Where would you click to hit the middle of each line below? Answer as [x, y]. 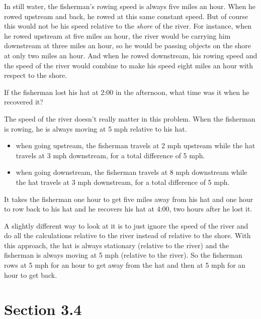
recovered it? [24, 102]
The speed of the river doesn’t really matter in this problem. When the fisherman [130, 118]
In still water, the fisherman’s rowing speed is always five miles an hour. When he [130, 6]
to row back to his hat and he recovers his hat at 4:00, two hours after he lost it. [128, 209]
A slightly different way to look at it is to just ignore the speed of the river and [126, 225]
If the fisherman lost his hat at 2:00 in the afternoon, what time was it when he [127, 92]
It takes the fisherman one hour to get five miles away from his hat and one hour [129, 199]
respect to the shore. [36, 75]
